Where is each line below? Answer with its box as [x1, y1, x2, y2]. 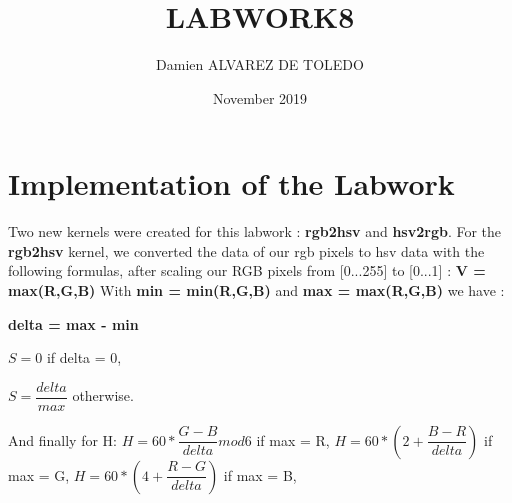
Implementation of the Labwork [8, 163, 455, 204]
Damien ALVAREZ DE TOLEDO [156, 54, 364, 75]
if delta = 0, [46, 347, 122, 368]
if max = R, [256, 429, 330, 450]
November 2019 [212, 87, 308, 108]
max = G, [8, 464, 70, 485]
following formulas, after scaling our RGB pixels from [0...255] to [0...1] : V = [8, 260, 486, 281]
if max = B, [223, 464, 297, 485]
